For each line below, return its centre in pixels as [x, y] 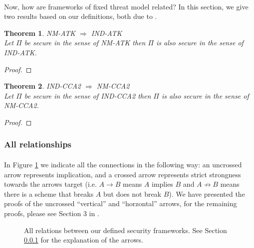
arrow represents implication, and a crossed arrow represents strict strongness [123, 174]
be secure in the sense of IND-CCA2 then [88, 95]
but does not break [132, 193]
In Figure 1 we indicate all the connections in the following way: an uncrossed [123, 164]
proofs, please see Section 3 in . [52, 213]
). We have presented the [207, 193]
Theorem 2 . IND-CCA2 [42, 86]
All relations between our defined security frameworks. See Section [126, 230]
